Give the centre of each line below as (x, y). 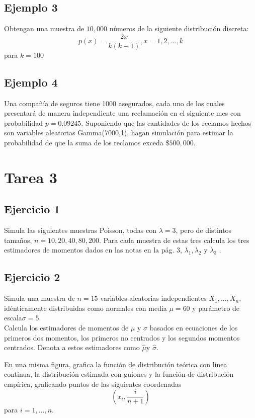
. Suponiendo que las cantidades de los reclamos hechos (166, 122)
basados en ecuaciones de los (194, 327)
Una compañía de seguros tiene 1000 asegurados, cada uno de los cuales (114, 103)
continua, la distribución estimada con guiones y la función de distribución (119, 374)
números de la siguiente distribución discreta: (179, 28)
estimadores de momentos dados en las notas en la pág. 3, (93, 250)
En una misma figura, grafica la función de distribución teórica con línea (116, 364)
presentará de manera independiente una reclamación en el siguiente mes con (122, 113)
